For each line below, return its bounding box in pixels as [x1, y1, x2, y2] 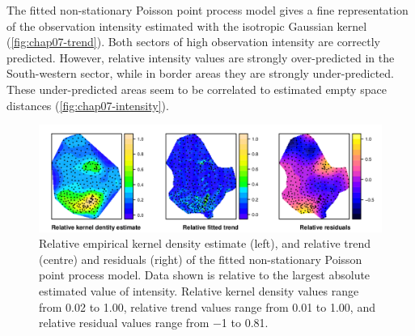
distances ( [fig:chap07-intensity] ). [6, 96, 169, 113]
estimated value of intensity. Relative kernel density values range [39, 283, 359, 300]
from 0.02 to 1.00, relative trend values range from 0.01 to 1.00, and [39, 298, 375, 315]
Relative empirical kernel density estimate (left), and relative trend [39, 235, 371, 252]
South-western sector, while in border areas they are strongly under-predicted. [6, 65, 395, 82]
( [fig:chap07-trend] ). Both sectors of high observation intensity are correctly [6, 33, 380, 50]
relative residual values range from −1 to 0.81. [39, 314, 269, 331]
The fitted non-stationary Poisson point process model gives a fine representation [6, 2, 409, 18]
